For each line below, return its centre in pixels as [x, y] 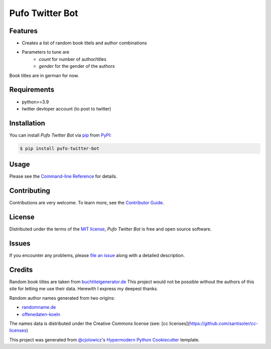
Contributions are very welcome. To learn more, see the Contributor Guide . [87, 203]
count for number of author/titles [73, 59]
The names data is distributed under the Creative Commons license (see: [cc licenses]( [100, 323]
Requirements [32, 90]
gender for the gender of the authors [77, 66]
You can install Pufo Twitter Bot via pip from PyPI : [60, 135]
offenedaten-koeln [41, 314]
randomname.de [39, 307]
